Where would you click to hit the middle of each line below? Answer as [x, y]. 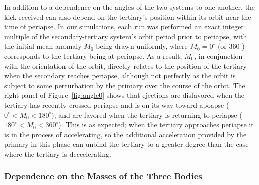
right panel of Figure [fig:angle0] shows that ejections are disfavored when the [124, 95]
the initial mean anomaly [43, 46]
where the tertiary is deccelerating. [58, 154]
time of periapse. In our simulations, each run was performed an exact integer [124, 26]
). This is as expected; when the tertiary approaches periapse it [156, 125]
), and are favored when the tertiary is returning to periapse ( [147, 115]
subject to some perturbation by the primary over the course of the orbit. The [125, 85]
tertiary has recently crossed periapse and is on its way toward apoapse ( [117, 105]
